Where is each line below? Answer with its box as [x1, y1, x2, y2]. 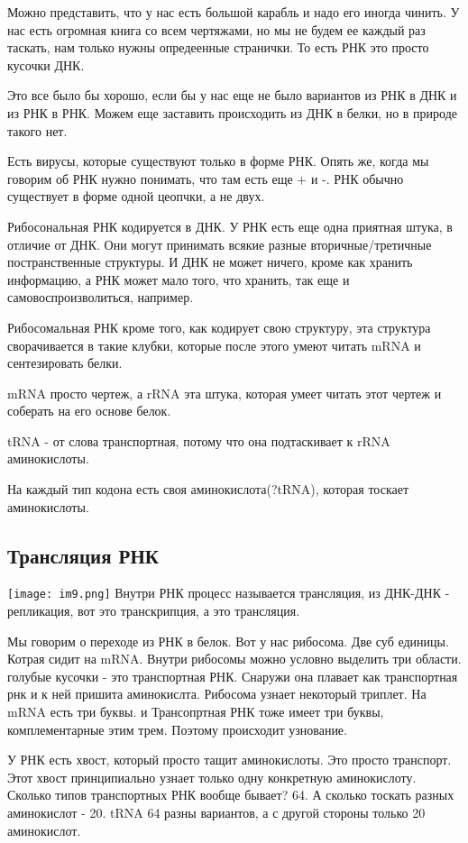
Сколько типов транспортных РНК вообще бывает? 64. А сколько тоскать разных [7, 785, 454, 804]
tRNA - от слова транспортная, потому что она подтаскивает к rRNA [7, 431, 390, 450]
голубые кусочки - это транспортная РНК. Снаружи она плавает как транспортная [7, 666, 458, 685]
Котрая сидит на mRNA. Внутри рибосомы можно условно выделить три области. [7, 649, 462, 668]
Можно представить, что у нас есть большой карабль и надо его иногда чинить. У [7, 3, 460, 21]
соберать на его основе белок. [7, 401, 171, 420]
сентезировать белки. [7, 353, 123, 372]
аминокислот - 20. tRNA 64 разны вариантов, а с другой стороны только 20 [7, 803, 426, 822]
